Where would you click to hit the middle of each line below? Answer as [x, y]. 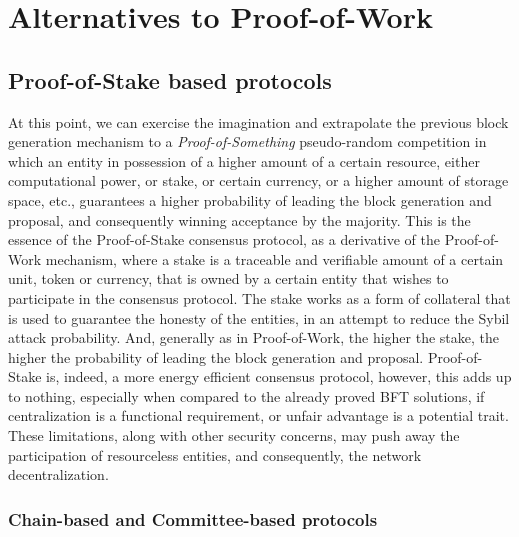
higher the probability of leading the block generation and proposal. [216, 356]
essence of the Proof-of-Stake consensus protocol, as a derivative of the [224, 239]
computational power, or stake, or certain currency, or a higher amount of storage [258, 180]
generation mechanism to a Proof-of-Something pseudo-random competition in [247, 141]
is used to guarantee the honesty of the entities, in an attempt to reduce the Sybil [259, 317]
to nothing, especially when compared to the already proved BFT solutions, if [246, 395]
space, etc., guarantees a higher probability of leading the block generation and [250, 199]
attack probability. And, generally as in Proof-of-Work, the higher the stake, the [253, 337]
